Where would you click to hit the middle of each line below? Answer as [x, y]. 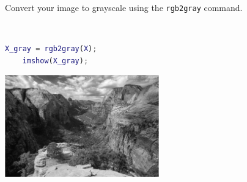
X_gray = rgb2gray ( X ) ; [51, 49]
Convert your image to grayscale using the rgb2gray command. [124, 7]
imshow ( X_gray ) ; [55, 61]
